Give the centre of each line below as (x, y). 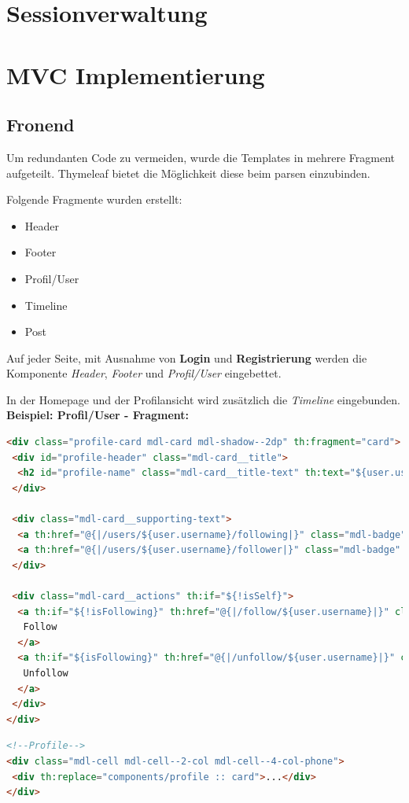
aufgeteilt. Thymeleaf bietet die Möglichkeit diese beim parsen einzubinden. (188, 173)
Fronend (41, 125)
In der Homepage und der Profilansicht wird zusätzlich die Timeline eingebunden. (204, 399)
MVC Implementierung (136, 74)
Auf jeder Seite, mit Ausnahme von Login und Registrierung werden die (187, 357)
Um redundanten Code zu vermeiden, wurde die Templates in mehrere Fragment (201, 157)
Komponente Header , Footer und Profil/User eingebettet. (144, 373)
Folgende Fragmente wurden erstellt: (94, 199)
